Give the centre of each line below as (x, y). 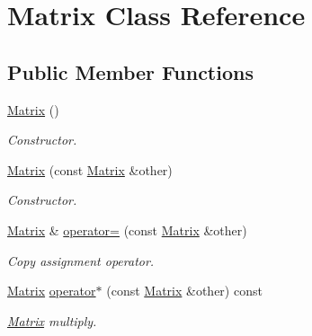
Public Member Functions (130, 71)
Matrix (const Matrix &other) (90, 169)
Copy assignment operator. (81, 260)
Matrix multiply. (52, 320)
